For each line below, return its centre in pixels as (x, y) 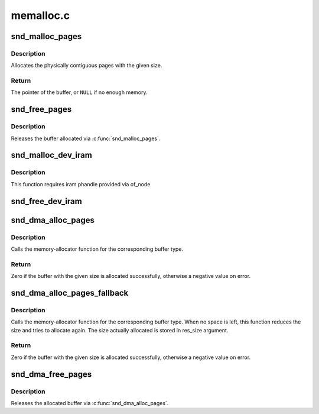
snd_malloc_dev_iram (52, 155)
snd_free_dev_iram (46, 201)
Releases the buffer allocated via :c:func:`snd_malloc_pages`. (86, 138)
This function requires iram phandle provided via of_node (81, 184)
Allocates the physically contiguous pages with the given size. (87, 66)
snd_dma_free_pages (51, 374)
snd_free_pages (41, 109)
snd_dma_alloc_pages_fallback (70, 293)
